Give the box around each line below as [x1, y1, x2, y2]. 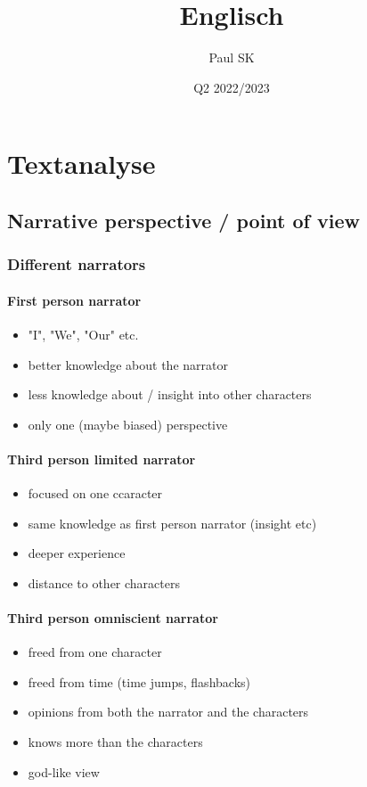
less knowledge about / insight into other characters [28, 385, 312, 404]
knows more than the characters [28, 733, 203, 751]
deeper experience [28, 544, 126, 562]
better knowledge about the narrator [28, 355, 228, 373]
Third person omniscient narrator [7, 609, 218, 627]
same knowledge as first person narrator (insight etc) [28, 513, 317, 532]
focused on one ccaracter [28, 484, 163, 503]
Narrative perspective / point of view [7, 206, 360, 234]
